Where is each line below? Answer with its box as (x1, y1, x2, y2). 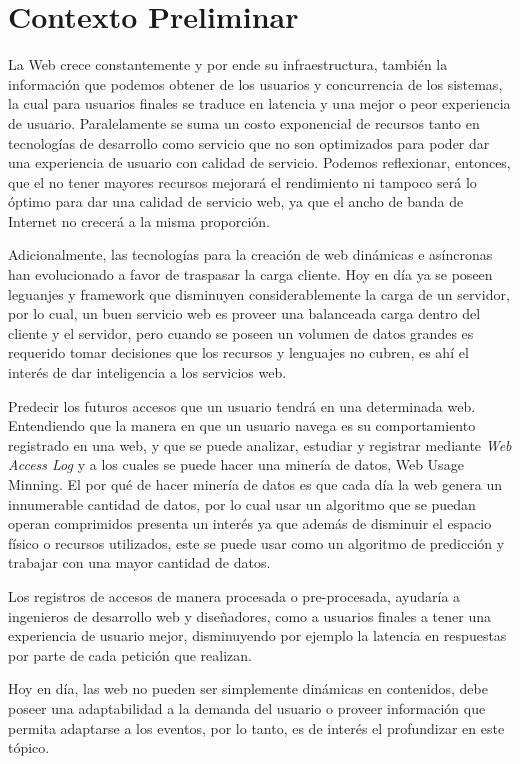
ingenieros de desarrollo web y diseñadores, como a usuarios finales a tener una (8, 605, 491, 626)
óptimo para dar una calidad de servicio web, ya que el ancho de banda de (8, 191, 464, 212)
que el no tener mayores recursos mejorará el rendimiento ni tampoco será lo (8, 171, 477, 192)
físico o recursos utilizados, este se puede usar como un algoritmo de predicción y (8, 532, 505, 553)
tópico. (8, 737, 50, 758)
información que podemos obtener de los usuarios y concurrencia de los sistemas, (8, 73, 503, 94)
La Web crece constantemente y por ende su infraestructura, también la (8, 54, 448, 75)
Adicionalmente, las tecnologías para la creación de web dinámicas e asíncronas (8, 244, 493, 265)
